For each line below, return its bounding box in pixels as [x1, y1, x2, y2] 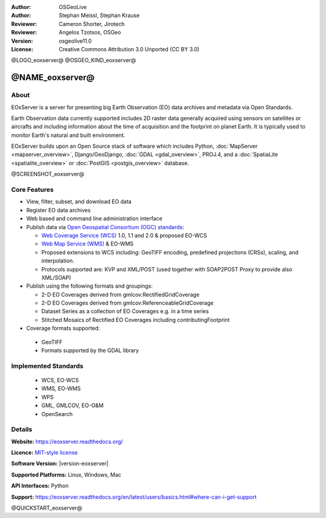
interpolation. [41, 257, 75, 265]
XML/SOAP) [41, 274, 72, 281]
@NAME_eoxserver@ [11, 72, 95, 83]
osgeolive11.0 [59, 37, 92, 45]
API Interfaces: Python [11, 482, 69, 490]
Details [11, 425, 33, 434]
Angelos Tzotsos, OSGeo [59, 29, 121, 36]
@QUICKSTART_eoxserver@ [11, 504, 83, 512]
